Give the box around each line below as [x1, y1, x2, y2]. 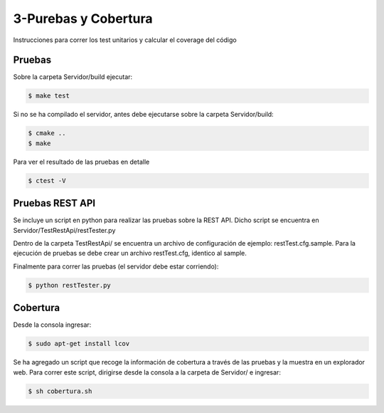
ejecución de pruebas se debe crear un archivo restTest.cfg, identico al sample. [13, 249, 247, 258]
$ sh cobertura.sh [28, 387, 92, 395]
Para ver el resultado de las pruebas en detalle [13, 157, 150, 166]
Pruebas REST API [13, 197, 96, 209]
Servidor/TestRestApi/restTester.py [13, 226, 116, 234]
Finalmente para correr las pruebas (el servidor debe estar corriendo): [13, 262, 219, 271]
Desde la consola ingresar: [13, 320, 92, 329]
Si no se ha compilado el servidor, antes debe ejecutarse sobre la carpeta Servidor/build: [13, 110, 274, 119]
